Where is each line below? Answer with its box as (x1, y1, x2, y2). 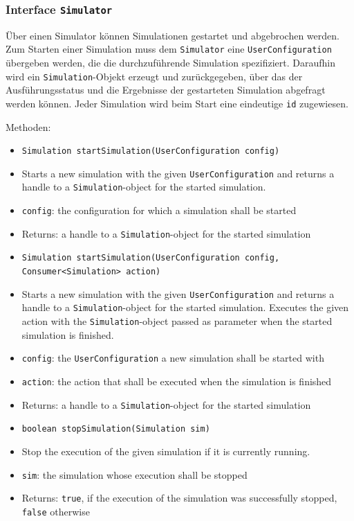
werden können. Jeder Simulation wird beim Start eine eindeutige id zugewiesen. (6, 96, 348, 110)
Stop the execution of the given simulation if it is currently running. (21, 443, 310, 458)
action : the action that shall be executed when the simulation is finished (21, 373, 332, 388)
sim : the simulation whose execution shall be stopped (21, 467, 248, 482)
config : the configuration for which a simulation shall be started (21, 203, 297, 218)
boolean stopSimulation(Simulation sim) (21, 424, 210, 434)
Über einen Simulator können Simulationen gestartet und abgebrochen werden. (6, 28, 339, 42)
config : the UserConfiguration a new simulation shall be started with (21, 351, 324, 365)
